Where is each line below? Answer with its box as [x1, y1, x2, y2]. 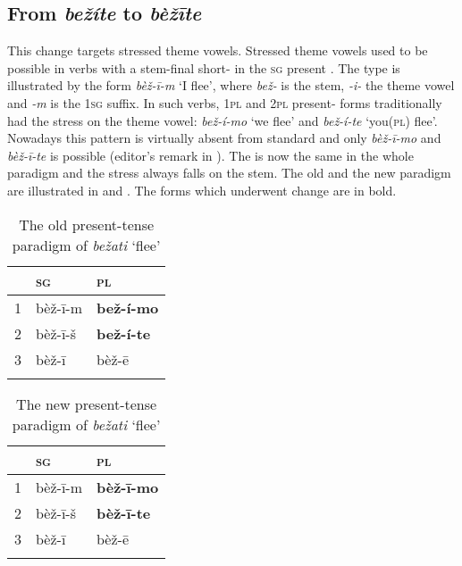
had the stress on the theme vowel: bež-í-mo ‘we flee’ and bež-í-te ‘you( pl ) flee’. [7, 111, 438, 129]
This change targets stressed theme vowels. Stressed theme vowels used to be [7, 41, 428, 60]
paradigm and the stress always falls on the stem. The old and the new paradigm [7, 163, 451, 182]
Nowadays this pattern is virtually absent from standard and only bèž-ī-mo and [7, 129, 441, 147]
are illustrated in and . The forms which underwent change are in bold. [7, 180, 397, 199]
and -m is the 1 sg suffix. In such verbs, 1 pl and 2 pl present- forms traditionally [7, 93, 442, 112]
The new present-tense [16, 393, 157, 414]
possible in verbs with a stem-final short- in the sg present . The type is [7, 58, 400, 77]
